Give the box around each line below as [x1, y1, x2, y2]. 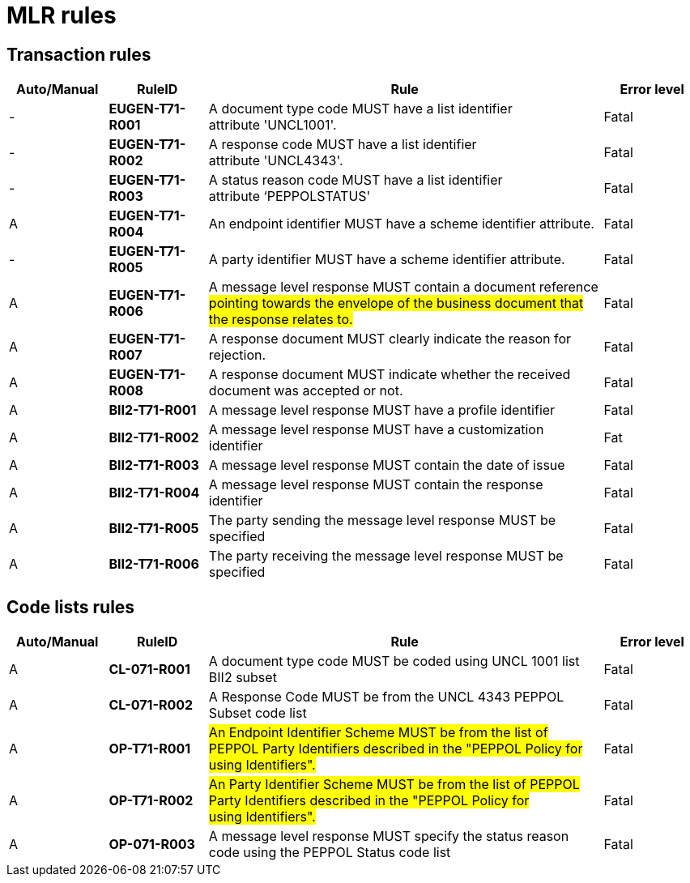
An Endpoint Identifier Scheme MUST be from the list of [208, 724, 548, 741]
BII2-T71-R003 [109, 457, 199, 474]
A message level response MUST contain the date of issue [208, 457, 565, 474]
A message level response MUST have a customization [208, 421, 544, 438]
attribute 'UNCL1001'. [208, 117, 337, 134]
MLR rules [6, 2, 117, 29]
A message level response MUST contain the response [208, 476, 543, 493]
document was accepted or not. [208, 382, 403, 399]
